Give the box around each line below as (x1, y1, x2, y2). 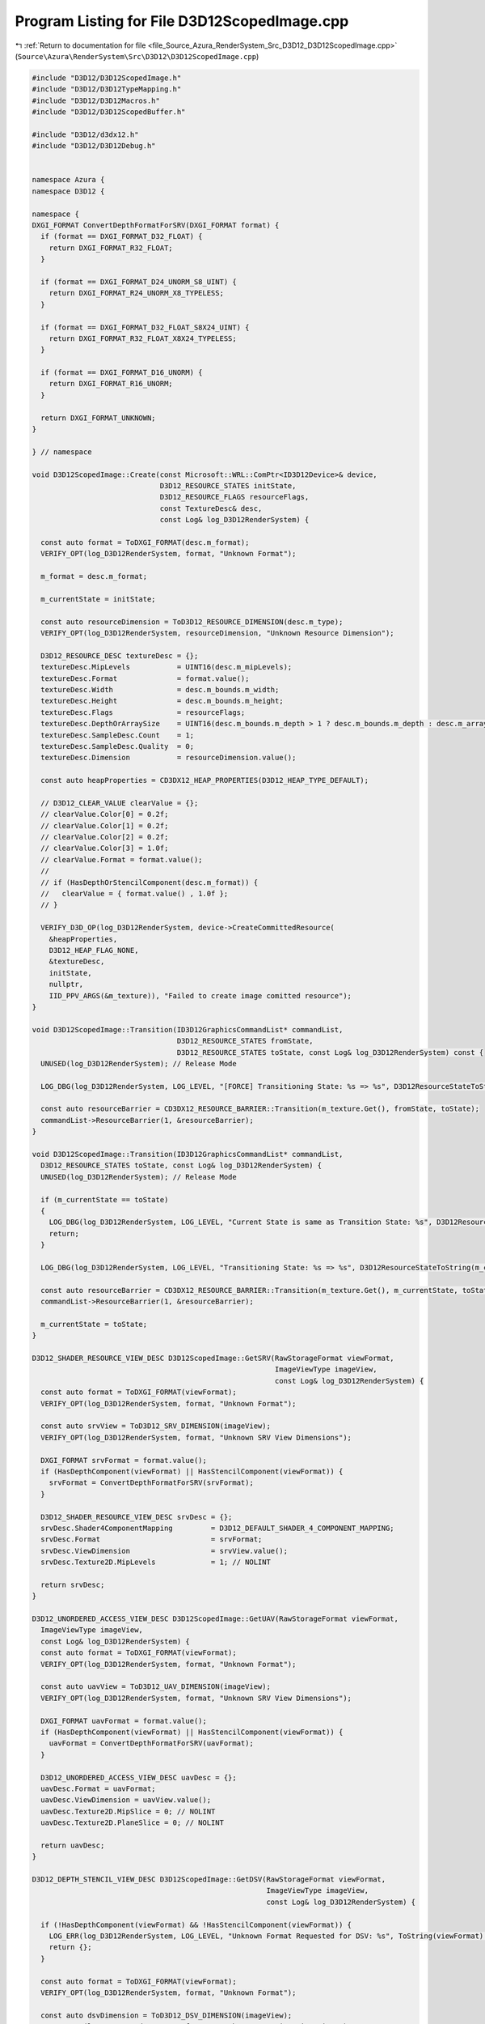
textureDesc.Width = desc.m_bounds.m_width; (40, 685, 280, 695)
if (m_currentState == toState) (40, 1195, 169, 1204)
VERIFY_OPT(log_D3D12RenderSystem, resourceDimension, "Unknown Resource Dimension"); (40, 628, 395, 638)
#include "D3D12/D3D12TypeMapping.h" (32, 85, 182, 94)
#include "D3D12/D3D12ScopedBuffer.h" (32, 108, 186, 117)
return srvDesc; (40, 1580, 105, 1589)
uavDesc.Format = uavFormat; (40, 1784, 157, 1793)
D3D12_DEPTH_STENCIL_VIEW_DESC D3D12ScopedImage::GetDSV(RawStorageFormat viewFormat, (32, 1875, 386, 1884)
